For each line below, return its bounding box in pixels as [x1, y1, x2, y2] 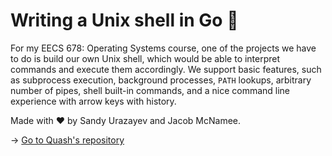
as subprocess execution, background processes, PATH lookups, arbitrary [10, 74, 312, 86]
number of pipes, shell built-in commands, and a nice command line [10, 84, 291, 96]
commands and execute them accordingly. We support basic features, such [10, 63, 322, 75]
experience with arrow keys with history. [10, 95, 177, 107]
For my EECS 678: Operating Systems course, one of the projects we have [10, 42, 317, 54]
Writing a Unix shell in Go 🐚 [10, 9, 239, 32]
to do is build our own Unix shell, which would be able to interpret [10, 52, 281, 64]
